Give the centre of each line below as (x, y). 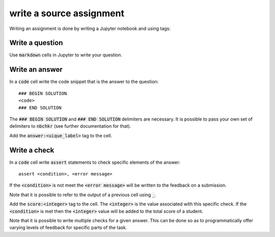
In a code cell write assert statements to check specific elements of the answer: (95, 162)
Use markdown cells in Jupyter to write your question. (66, 55)
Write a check (32, 150)
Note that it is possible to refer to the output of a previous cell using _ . (83, 195)
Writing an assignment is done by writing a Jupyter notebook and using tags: (90, 28)
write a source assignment (67, 13)
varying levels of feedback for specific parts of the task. (68, 228)
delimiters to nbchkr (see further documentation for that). (70, 126)
